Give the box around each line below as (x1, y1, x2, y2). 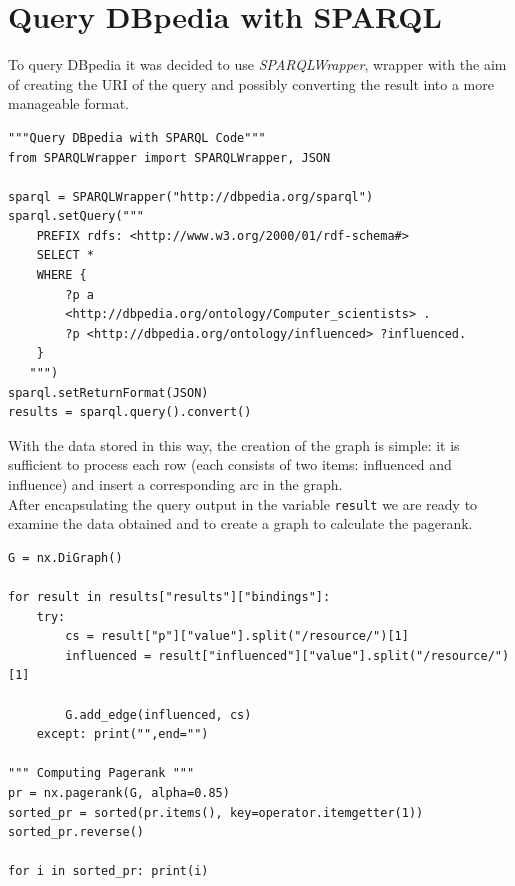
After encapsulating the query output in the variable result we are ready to (8, 493, 478, 514)
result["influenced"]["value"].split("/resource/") (158, 648, 510, 663)
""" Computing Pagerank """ (8, 766, 195, 781)
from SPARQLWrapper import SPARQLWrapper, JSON (8, 150, 331, 165)
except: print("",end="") (36, 727, 209, 742)
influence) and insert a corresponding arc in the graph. (8, 474, 343, 494)
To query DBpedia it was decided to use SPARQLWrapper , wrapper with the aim (8, 54, 507, 75)
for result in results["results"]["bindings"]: (8, 590, 331, 605)
